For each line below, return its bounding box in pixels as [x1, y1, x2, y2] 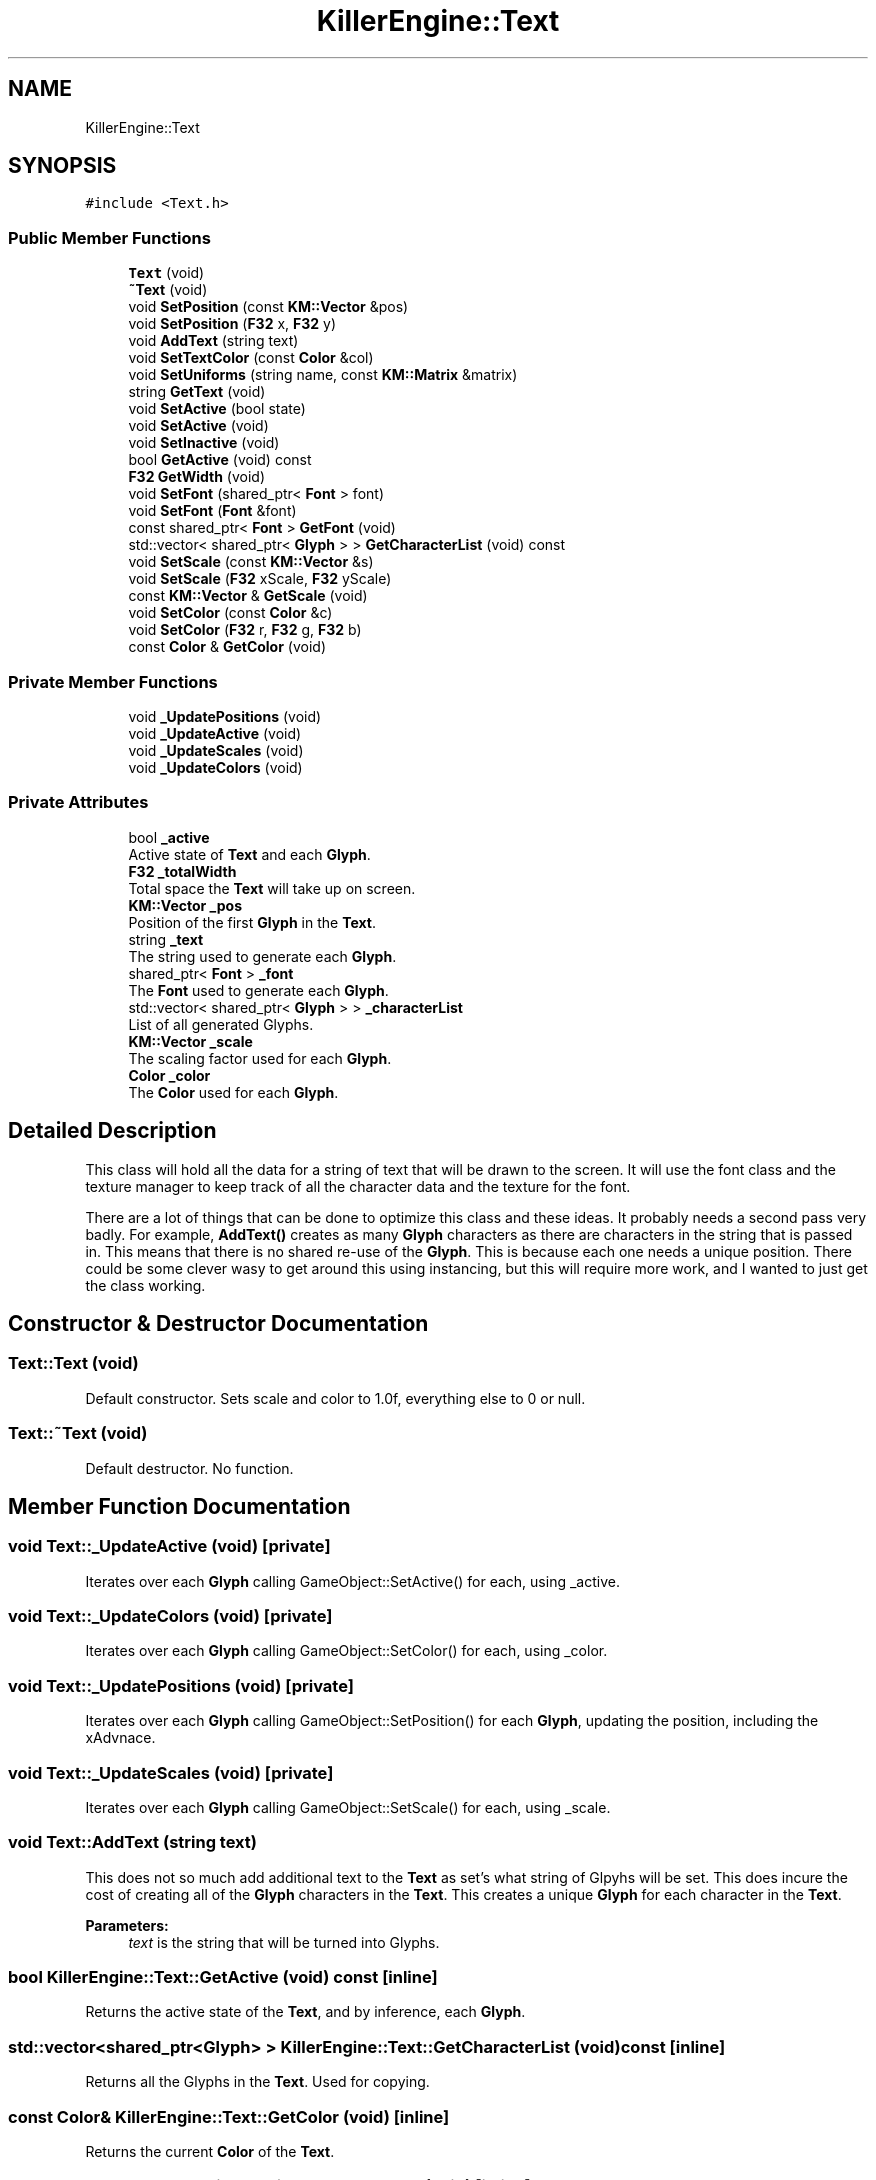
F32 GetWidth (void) [128, 468, 266, 486]
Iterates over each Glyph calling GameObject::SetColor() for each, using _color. [85, 1642, 608, 1660]
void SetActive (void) [128, 417, 269, 435]
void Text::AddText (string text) [8, 1832, 257, 1853]
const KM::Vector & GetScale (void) [128, 587, 368, 605]
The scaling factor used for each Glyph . [128, 1049, 392, 1067]
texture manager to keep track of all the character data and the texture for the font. [85, 1177, 631, 1195]
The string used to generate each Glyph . [128, 947, 397, 965]
